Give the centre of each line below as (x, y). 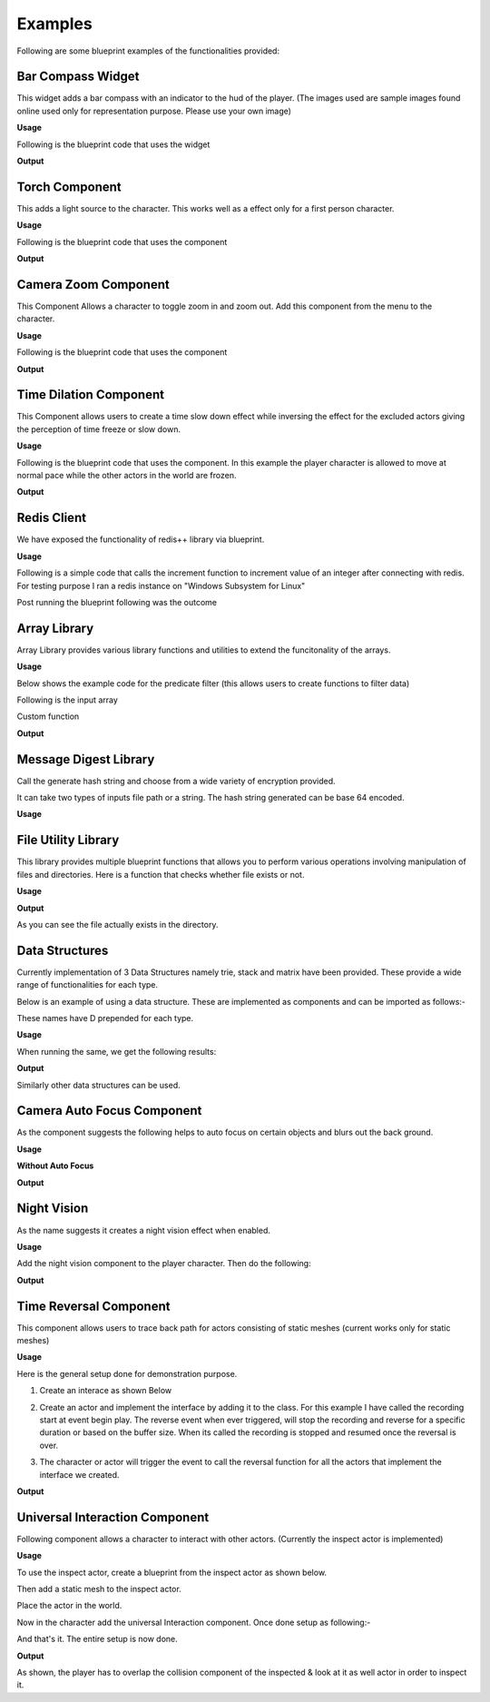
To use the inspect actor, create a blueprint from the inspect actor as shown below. (171, 1572)
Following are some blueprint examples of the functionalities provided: (148, 51)
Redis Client (51, 518)
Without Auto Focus (55, 1166)
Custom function (48, 716)
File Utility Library (68, 840)
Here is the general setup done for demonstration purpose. (127, 1373)
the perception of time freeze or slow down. (99, 429)
